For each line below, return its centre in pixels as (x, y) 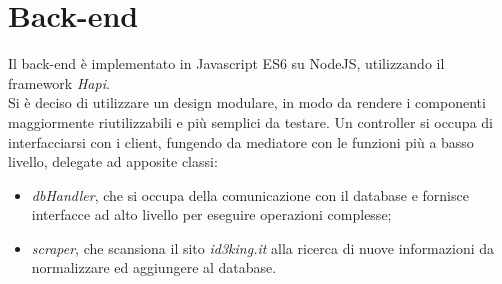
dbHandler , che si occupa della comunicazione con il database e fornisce (250, 194)
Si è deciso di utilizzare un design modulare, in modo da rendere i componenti (247, 102)
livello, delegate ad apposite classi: (113, 161)
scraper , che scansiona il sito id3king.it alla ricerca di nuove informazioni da (263, 247)
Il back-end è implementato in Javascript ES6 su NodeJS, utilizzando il (226, 63)
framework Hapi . (59, 82)
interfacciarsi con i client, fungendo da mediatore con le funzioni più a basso (241, 141)
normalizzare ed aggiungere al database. (154, 267)
